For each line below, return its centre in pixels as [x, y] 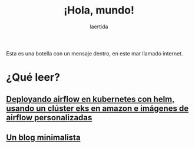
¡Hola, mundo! [99, 10]
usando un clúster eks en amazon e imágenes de [97, 108]
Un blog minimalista [43, 137]
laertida [99, 27]
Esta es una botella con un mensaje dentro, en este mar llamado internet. [95, 53]
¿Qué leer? [33, 78]
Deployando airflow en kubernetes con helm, [90, 99]
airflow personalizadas [49, 118]
